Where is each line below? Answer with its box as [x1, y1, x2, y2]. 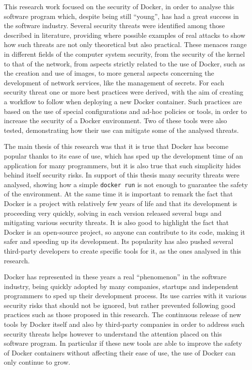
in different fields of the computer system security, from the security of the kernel [4, 48, 245, 59]
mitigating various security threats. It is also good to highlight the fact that [4, 217, 229, 227]
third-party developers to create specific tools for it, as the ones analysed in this [4, 245, 241, 256]
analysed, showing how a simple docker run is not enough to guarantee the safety [4, 179, 248, 189]
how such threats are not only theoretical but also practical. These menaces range [4, 39, 247, 49]
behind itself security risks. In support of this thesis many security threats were [4, 170, 239, 180]
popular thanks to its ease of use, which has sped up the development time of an [4, 150, 243, 161]
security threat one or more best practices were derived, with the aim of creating [4, 87, 243, 97]
